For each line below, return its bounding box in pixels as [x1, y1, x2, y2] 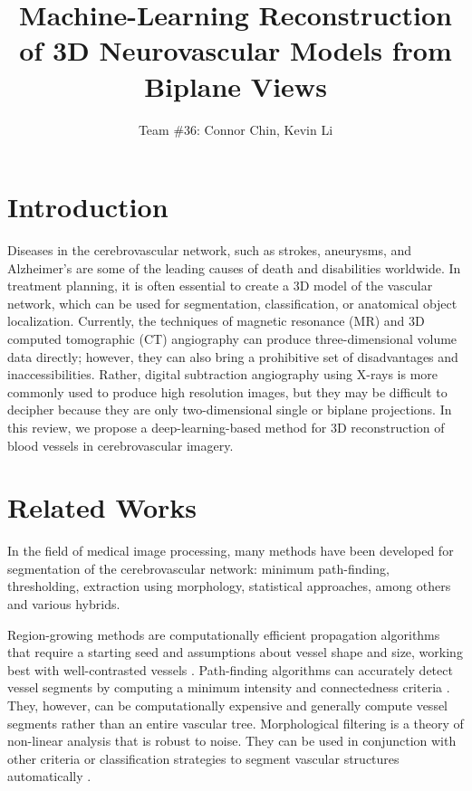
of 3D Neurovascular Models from [19, 32, 452, 69]
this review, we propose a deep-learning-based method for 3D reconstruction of [7, 417, 445, 436]
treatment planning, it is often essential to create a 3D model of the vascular [7, 276, 433, 295]
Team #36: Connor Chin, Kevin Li [138, 119, 333, 138]
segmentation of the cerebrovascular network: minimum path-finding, [7, 558, 390, 577]
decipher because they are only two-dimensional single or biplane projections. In [7, 400, 452, 419]
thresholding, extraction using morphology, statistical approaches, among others [7, 577, 451, 596]
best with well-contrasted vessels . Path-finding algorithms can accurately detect [7, 660, 453, 679]
